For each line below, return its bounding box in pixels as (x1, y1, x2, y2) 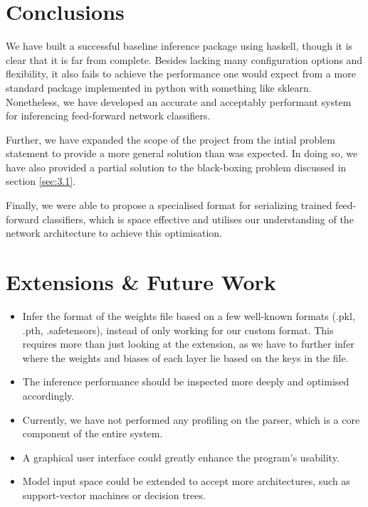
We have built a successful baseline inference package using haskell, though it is (6, 38, 353, 53)
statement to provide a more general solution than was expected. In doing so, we (6, 146, 358, 161)
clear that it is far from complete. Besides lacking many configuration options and (6, 52, 363, 67)
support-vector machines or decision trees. (22, 487, 206, 502)
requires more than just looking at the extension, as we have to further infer (22, 336, 354, 351)
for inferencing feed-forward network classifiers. (6, 108, 211, 123)
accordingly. (22, 388, 75, 402)
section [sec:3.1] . (6, 174, 76, 188)
